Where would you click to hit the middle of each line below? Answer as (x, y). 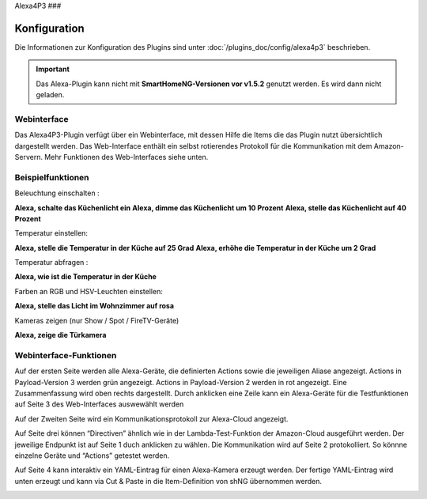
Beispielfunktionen (52, 177)
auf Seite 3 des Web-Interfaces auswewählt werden (99, 404)
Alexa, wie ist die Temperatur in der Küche (86, 277)
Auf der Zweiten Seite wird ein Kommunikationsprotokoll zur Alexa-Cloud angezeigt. (151, 418)
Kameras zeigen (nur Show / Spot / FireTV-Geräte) (97, 320)
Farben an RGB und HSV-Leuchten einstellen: (89, 291)
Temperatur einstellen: (51, 233)
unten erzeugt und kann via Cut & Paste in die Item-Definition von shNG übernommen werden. (168, 481)
